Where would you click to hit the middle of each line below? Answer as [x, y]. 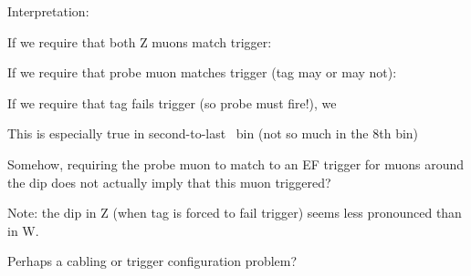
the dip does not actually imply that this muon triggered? [169, 182]
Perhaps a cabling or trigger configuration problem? [152, 261]
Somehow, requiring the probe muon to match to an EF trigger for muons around [236, 164]
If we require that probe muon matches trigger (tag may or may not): [202, 72]
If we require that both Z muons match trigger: [140, 41]
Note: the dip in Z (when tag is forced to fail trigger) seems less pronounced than [235, 213]
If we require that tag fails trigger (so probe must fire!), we [172, 102]
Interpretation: [48, 11]
